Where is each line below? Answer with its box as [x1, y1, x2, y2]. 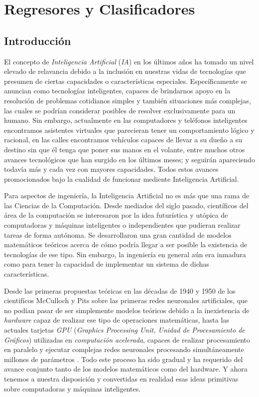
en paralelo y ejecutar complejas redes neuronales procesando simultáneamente [4, 344, 244, 355]
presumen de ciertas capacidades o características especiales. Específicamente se [4, 75, 247, 86]
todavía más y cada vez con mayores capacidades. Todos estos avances [4, 164, 219, 174]
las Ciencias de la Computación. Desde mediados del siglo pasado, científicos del [4, 200, 249, 210]
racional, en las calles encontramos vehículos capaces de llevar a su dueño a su [4, 134, 243, 145]
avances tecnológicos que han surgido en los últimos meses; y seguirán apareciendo [4, 154, 255, 164]
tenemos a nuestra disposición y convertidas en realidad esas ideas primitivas [4, 373, 239, 384]
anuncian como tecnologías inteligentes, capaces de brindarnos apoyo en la [4, 85, 231, 96]
